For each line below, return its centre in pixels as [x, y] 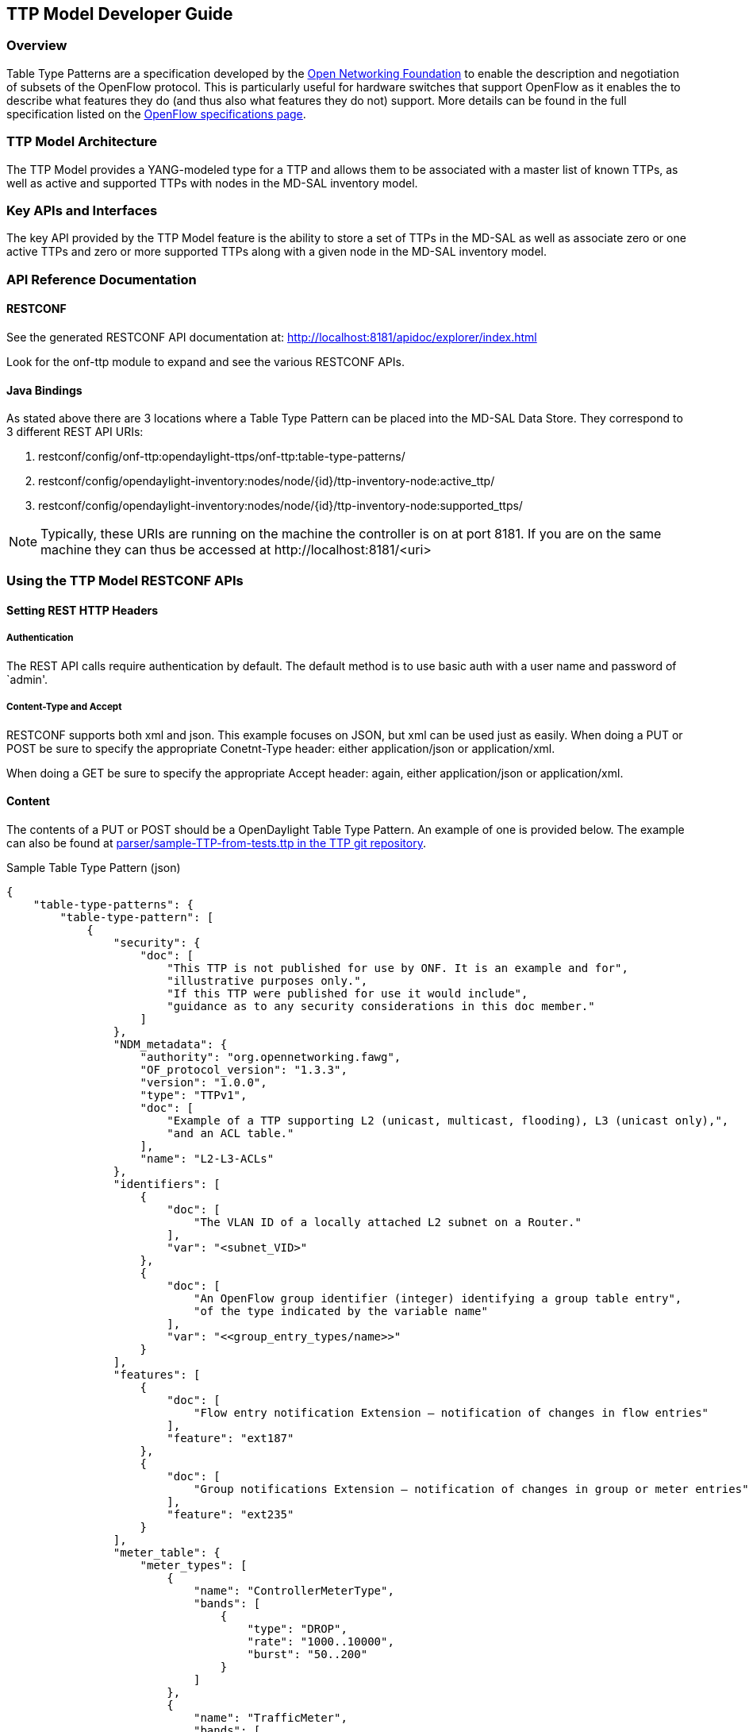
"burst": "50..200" [307, 1654]
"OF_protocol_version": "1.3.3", [244, 1069]
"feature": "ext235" [230, 1514]
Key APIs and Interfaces [82, 210]
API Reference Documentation [102, 279]
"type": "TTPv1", [194, 1095]
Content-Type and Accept [64, 707]
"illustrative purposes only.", [267, 980]
